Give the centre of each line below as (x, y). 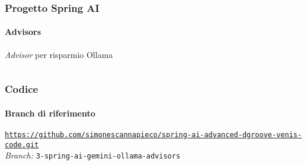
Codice (22, 89)
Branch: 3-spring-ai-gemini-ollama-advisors (93, 155)
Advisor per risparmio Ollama (59, 54)
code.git (22, 145)
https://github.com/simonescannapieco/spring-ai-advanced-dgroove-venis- (153, 135)
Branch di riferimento (50, 113)
